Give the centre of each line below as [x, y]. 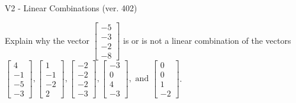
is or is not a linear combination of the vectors [207, 40]
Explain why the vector [47, 40]
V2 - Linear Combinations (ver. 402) [71, 8]
